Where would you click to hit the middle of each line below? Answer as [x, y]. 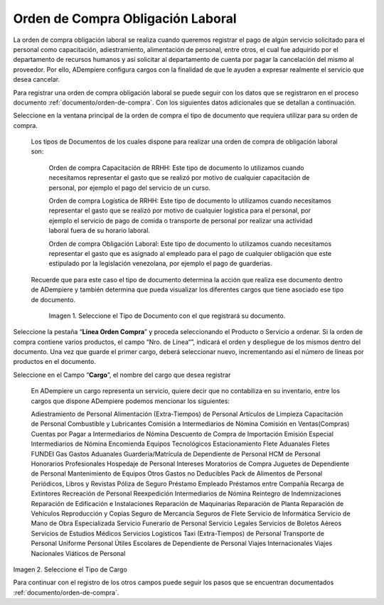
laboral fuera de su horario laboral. [100, 230]
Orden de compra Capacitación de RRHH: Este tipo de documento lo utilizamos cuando [176, 168]
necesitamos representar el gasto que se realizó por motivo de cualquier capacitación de [179, 178]
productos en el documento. [54, 362]
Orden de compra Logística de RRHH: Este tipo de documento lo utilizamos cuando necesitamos [190, 201]
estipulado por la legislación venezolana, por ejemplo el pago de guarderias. [160, 264]
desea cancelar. [37, 80]
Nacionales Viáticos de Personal [78, 553]
